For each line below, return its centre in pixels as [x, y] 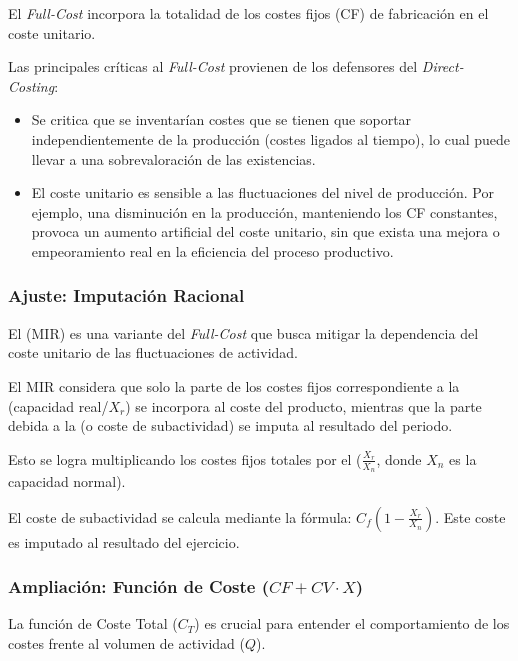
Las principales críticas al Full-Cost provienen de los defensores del [213, 66]
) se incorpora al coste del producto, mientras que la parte [303, 405]
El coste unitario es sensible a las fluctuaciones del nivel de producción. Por [262, 192]
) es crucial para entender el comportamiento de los [352, 623]
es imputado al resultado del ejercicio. [124, 541]
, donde [399, 458]
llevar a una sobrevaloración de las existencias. [173, 158]
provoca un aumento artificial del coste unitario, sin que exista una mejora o [265, 231]
